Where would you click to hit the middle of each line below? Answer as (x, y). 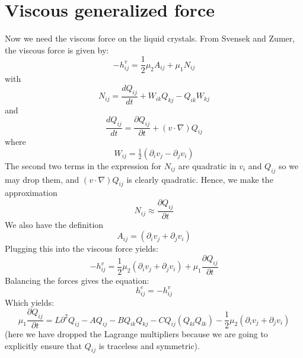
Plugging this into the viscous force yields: (82, 248)
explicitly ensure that (44, 345)
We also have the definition (54, 224)
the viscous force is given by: (57, 50)
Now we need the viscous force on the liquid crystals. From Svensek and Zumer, (150, 38)
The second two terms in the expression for (83, 165)
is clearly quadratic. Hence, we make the (200, 179)
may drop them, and (42, 179)
